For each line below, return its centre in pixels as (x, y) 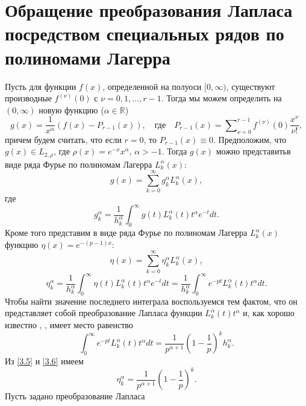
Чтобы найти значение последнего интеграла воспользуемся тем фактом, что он (151, 301)
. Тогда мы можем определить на (221, 98)
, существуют (251, 86)
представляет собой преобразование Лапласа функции (104, 313)
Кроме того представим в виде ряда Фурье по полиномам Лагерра (126, 233)
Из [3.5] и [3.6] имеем (44, 360)
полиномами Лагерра (88, 57)
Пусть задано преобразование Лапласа (75, 396)
